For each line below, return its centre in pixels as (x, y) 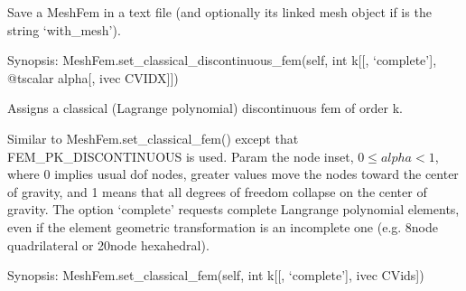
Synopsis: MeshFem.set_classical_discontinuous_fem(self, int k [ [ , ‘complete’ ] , (222, 60)
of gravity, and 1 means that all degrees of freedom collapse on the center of (217, 191)
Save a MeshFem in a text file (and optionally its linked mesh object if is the (219, 12)
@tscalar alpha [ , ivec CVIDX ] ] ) (93, 77)
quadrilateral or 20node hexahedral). (108, 244)
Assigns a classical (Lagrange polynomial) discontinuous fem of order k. (205, 108)
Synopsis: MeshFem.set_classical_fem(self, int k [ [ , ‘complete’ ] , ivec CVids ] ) (216, 275)
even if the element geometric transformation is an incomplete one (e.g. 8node (223, 226)
